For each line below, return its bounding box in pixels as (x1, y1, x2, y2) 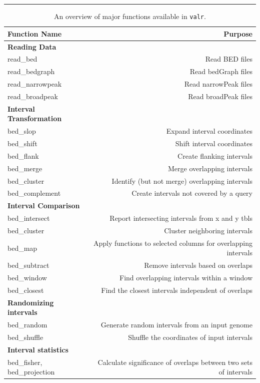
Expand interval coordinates (166, 126, 252, 136)
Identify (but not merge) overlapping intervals (111, 175, 252, 186)
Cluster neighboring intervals (164, 225, 252, 235)
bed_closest (7, 284, 44, 295)
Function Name (7, 28, 62, 39)
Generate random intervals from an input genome (100, 319, 252, 330)
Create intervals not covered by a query (131, 188, 252, 198)
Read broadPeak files (188, 91, 252, 101)
